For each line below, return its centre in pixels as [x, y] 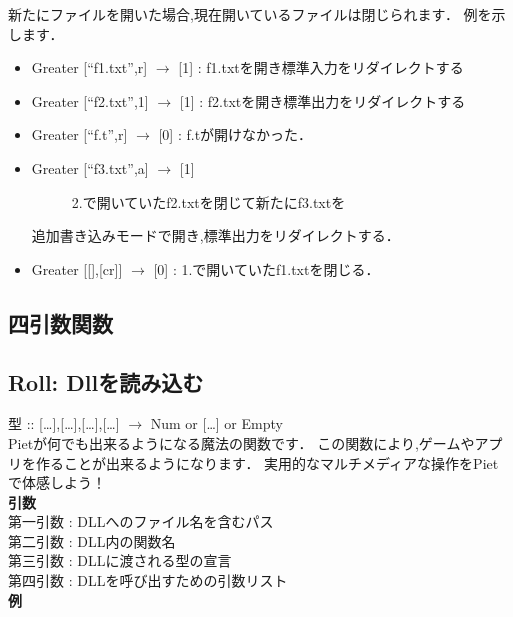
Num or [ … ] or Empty [216, 423]
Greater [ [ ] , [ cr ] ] [77, 268]
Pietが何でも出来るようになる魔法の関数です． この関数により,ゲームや [241, 442]
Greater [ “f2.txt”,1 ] [90, 100]
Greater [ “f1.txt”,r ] [89, 67]
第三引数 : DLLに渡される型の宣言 [120, 560]
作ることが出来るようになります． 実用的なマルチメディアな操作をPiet [267, 462]
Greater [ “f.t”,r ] [79, 134]
